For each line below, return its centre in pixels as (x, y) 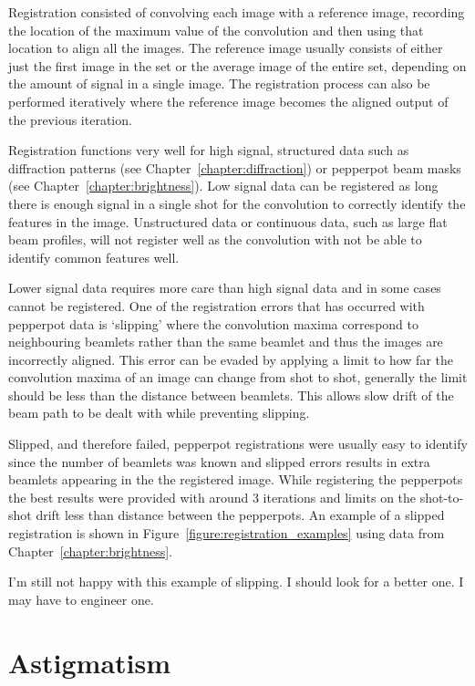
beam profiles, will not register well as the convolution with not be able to (215, 239)
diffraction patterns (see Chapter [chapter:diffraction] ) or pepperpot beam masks (235, 167)
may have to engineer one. (81, 599)
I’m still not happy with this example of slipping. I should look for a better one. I (236, 582)
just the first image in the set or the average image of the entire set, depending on (237, 65)
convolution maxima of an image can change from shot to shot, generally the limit (238, 377)
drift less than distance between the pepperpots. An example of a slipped (240, 515)
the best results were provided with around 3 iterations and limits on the (212, 497)
